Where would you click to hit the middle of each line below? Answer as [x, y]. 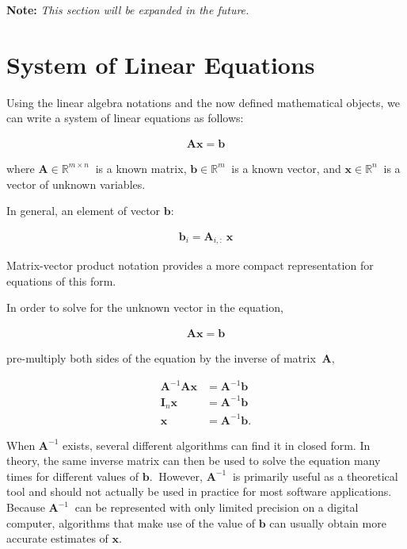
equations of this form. [61, 280]
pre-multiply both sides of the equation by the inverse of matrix [161, 358]
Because [26, 507]
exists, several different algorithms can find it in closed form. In [216, 445]
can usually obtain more [328, 522]
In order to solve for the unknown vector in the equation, [145, 307]
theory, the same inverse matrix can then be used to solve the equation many [194, 461]
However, [181, 476]
